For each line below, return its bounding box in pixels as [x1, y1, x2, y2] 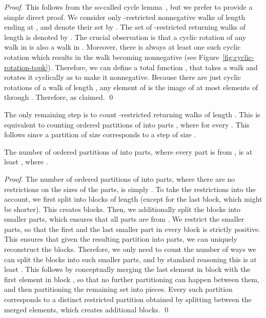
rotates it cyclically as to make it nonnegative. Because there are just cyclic [4, 72, 241, 82]
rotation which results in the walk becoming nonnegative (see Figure [4, 51, 219, 62]
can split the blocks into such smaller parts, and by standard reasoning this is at [4, 253, 257, 264]
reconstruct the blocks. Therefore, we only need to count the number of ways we [4, 244, 256, 255]
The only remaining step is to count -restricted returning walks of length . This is [4, 109, 260, 119]
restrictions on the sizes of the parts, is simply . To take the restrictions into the [4, 183, 256, 194]
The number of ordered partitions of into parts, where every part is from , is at [4, 146, 253, 157]
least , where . [4, 156, 48, 167]
